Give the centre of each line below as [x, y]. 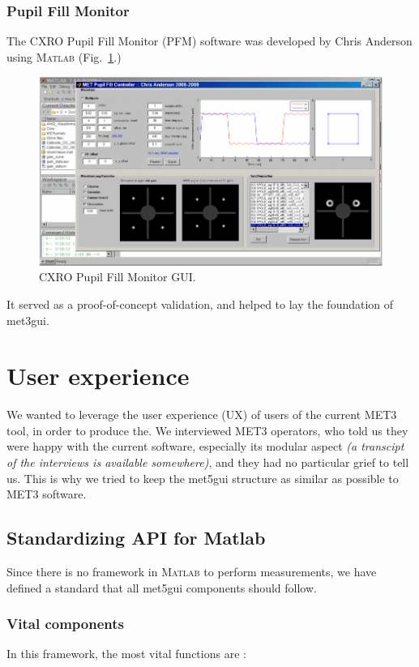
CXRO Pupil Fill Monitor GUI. [118, 277]
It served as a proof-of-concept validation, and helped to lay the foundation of [200, 304]
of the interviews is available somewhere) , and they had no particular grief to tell [208, 462]
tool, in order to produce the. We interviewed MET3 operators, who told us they [207, 430]
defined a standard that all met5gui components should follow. [162, 587]
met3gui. [28, 320]
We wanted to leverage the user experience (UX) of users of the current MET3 [202, 415]
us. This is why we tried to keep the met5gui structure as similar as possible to [203, 478]
